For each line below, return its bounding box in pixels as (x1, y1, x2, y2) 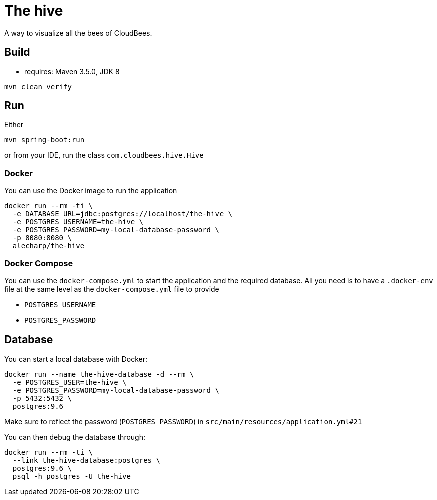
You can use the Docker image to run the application (4, 186, 177, 195)
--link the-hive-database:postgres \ (12, 456, 160, 464)
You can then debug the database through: (4, 432, 146, 441)
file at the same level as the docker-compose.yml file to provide (4, 284, 220, 293)
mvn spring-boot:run (4, 136, 85, 144)
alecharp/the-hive (12, 242, 85, 250)
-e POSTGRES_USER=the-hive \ (12, 378, 127, 386)
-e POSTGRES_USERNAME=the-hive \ (12, 218, 144, 226)
